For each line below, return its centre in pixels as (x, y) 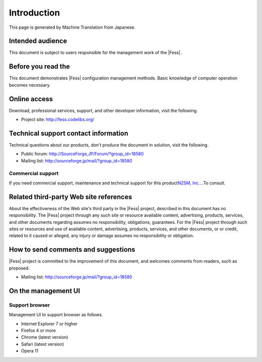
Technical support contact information (69, 133)
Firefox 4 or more (38, 330)
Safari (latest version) (42, 344)
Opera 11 (30, 351)
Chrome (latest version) (45, 337)
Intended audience (38, 41)
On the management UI (44, 291)
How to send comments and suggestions (72, 250)
